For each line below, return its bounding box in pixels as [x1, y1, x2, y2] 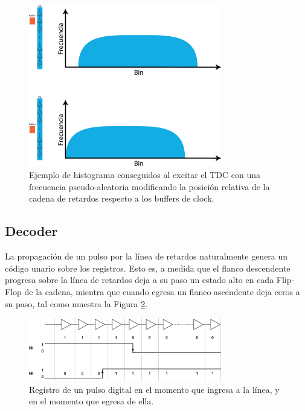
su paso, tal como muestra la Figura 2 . [5, 297, 148, 310]
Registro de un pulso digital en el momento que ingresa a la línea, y [29, 383, 280, 395]
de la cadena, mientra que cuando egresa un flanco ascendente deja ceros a [24, 285, 300, 298]
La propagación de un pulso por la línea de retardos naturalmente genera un [5, 250, 288, 263]
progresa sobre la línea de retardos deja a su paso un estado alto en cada [5, 273, 274, 286]
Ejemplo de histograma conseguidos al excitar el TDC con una [29, 168, 260, 181]
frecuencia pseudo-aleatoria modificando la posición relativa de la [29, 180, 270, 193]
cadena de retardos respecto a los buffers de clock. [29, 192, 214, 205]
